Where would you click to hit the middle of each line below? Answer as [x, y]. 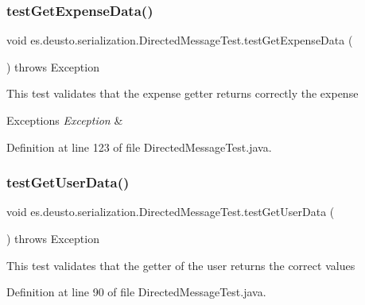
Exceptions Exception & [65, 120]
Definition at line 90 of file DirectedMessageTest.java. [136, 292]
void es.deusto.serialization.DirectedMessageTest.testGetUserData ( [171, 212]
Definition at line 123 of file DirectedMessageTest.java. [139, 147]
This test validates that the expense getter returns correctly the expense [182, 93]
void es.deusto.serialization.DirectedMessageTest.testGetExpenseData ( [180, 40]
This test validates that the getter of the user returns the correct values [181, 265]
